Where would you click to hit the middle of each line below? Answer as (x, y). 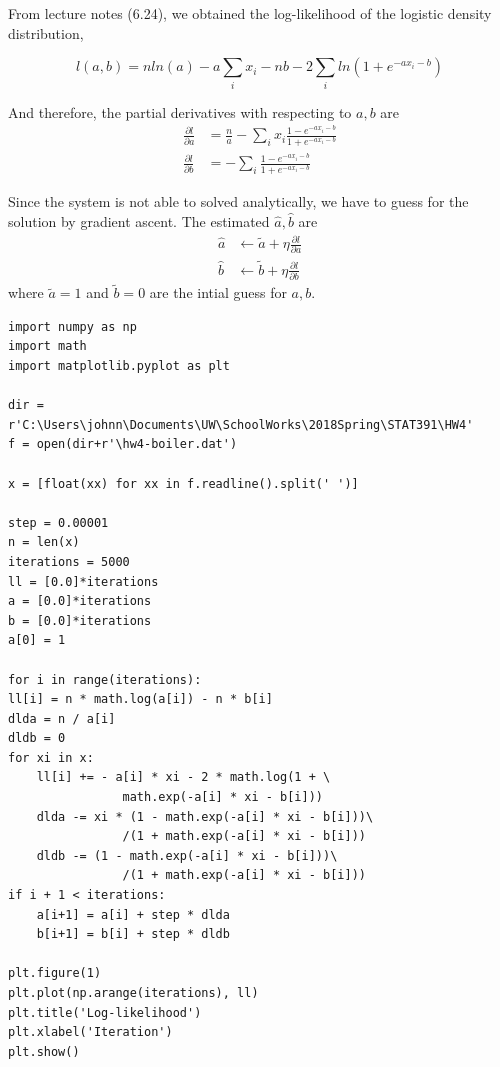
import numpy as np (72, 326)
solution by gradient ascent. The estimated (139, 220)
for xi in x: (51, 757)
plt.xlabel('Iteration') (90, 1032)
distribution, (46, 32)
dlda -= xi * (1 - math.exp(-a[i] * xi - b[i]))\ (205, 816)
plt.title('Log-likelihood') (105, 1012)
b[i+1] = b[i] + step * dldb (133, 934)
